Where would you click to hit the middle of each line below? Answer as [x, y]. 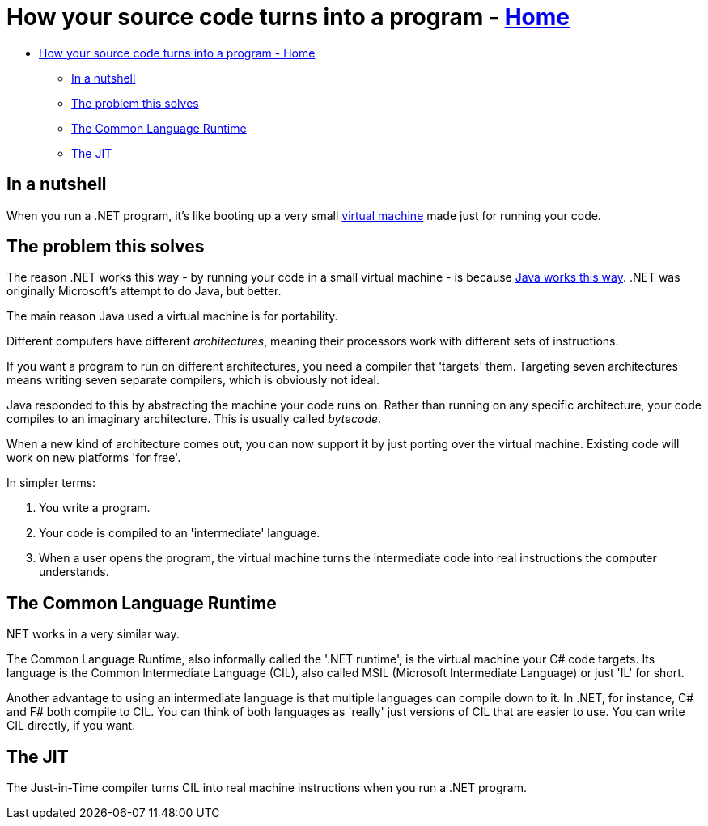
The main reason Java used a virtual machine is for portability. [172, 316]
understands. [74, 572]
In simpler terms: [51, 483]
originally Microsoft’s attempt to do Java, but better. [144, 291]
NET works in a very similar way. [93, 634]
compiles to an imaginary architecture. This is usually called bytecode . [194, 419]
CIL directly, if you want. [71, 726]
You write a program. [95, 508]
